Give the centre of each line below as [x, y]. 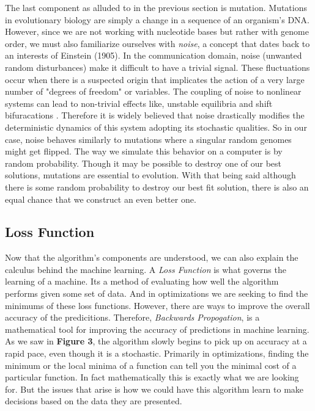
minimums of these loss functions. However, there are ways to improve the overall [157, 305]
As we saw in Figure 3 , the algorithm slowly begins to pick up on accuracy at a [156, 341]
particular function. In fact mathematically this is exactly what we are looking [152, 377]
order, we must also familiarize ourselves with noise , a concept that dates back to [157, 43]
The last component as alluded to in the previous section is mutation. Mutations [156, 7]
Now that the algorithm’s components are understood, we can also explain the [152, 257]
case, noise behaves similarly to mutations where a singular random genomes [148, 139]
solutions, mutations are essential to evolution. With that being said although [150, 175]
